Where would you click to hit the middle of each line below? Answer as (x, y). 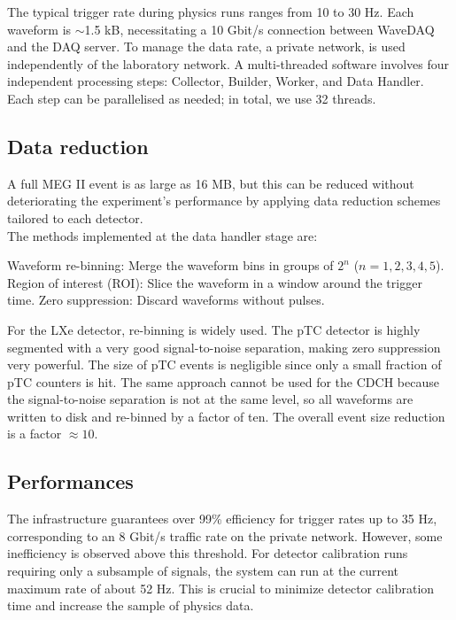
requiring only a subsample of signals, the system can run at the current (203, 571)
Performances (70, 481)
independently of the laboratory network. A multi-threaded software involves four (228, 63)
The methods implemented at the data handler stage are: (162, 235)
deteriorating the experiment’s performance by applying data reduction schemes (224, 201)
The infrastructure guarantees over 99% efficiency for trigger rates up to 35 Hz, (222, 519)
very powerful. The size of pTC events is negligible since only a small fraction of (224, 364)
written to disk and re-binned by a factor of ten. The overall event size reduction (226, 416)
